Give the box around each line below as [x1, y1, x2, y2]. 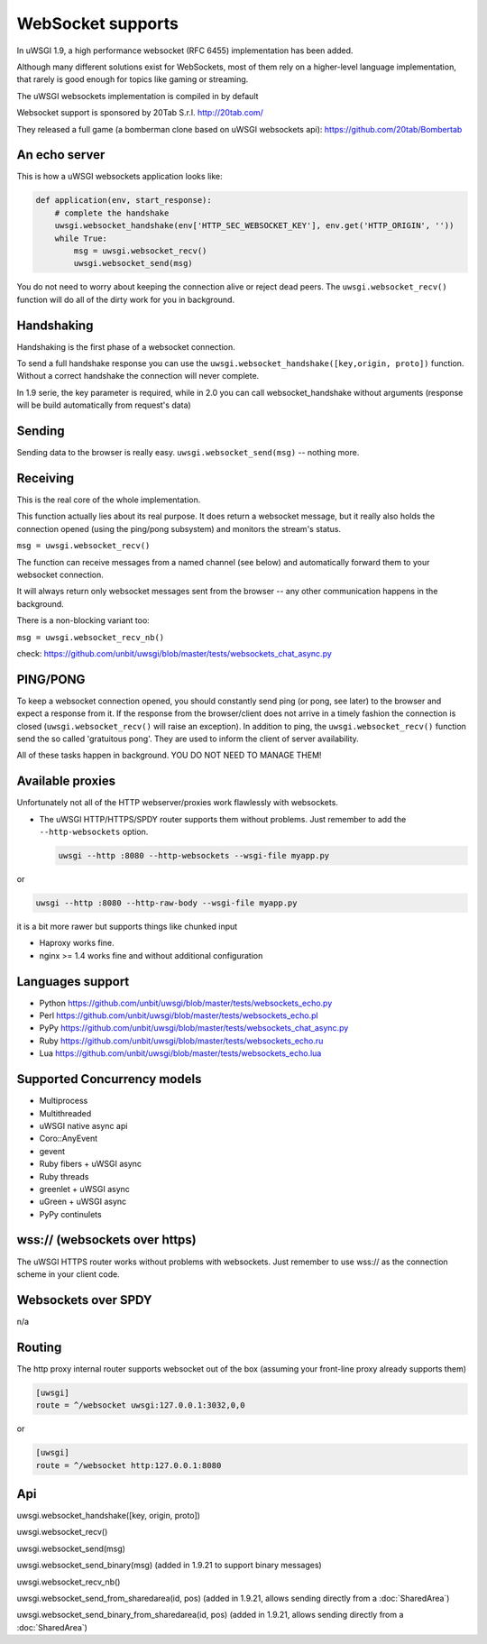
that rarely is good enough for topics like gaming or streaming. [16, 74, 249, 85]
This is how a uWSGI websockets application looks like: [16, 171, 223, 182]
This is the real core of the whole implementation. [16, 494, 201, 505]
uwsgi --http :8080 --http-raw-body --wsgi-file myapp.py [35, 898, 298, 908]
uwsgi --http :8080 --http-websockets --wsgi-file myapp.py [58, 850, 330, 861]
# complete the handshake [54, 207, 170, 218]
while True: [54, 233, 108, 243]
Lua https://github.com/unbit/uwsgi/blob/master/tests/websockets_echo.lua [39, 1048, 322, 1059]
